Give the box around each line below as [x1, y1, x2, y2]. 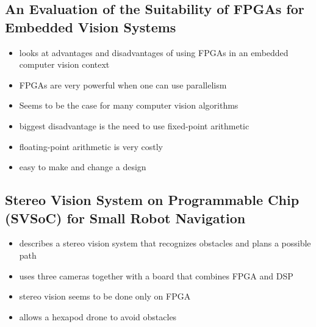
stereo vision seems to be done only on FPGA [19, 290, 191, 303]
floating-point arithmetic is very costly [19, 140, 163, 153]
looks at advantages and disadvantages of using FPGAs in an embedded [19, 46, 289, 59]
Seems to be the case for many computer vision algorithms [19, 99, 239, 112]
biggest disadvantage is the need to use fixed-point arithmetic [19, 119, 250, 132]
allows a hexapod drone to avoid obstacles [19, 310, 177, 323]
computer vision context [19, 58, 110, 71]
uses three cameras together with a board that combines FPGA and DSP [19, 269, 293, 282]
